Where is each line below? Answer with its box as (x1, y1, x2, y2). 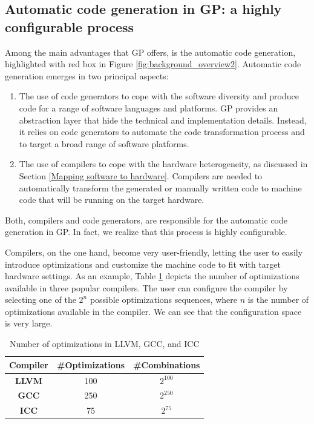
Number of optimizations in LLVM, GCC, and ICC (9, 337, 200, 350)
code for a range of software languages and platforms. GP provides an (19, 101, 278, 114)
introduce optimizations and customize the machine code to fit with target (5, 257, 281, 270)
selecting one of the (5, 293, 76, 306)
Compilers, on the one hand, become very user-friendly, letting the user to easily (5, 245, 303, 258)
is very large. (5, 317, 53, 330)
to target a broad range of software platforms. (19, 137, 189, 150)
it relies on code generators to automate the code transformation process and (19, 125, 305, 138)
